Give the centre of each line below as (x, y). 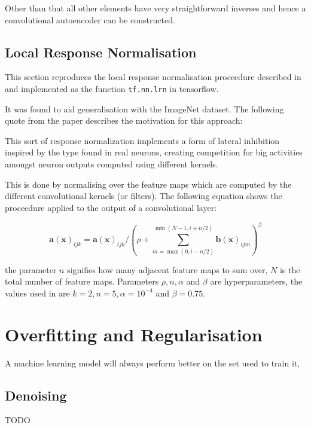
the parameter (31, 269)
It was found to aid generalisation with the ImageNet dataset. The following (144, 108)
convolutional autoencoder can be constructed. (90, 19)
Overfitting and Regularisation (134, 334)
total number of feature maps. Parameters (82, 281)
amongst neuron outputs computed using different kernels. (112, 164)
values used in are (37, 293)
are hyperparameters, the (256, 281)
